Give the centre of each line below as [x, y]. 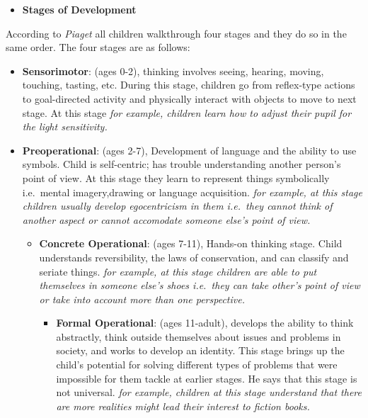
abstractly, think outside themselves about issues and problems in [199, 336]
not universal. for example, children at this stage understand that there [209, 392]
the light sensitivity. [65, 126]
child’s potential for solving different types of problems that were [197, 365]
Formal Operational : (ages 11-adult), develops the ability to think [205, 323]
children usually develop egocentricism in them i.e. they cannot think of [177, 206]
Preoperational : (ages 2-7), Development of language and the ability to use [189, 150]
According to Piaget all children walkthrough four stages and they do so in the [176, 33]
